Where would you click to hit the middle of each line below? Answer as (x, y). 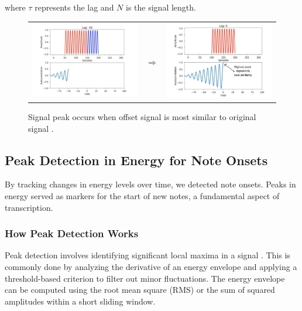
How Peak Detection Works (72, 233)
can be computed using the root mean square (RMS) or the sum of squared (140, 290)
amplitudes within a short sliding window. (80, 301)
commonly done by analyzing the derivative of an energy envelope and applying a (151, 267)
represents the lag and (74, 7)
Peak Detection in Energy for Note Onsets (136, 160)
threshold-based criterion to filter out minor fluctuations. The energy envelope (145, 278)
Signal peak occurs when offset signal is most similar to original (142, 117)
